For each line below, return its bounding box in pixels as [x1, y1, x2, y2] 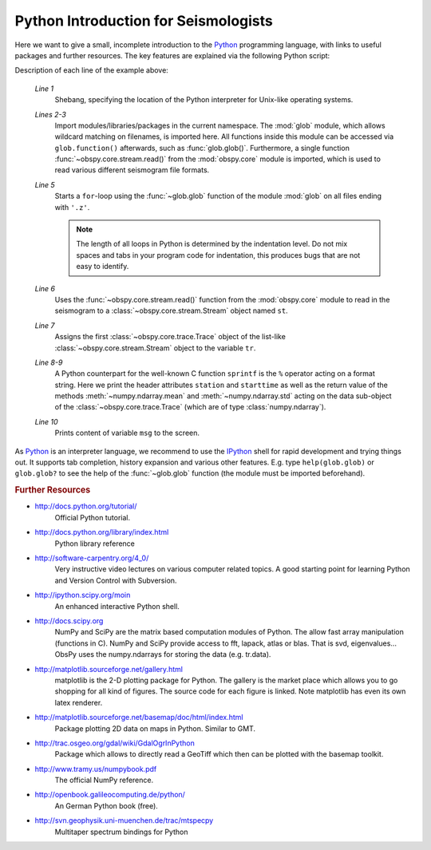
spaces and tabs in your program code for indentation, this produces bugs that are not [76, 250, 361, 259]
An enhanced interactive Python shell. [54, 601, 180, 611]
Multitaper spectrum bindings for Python [54, 827, 188, 836]
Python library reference [54, 539, 136, 548]
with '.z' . [54, 202, 90, 212]
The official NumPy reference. [54, 775, 154, 785]
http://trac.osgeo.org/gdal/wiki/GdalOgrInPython [34, 738, 195, 748]
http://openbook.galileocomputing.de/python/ [34, 790, 185, 800]
